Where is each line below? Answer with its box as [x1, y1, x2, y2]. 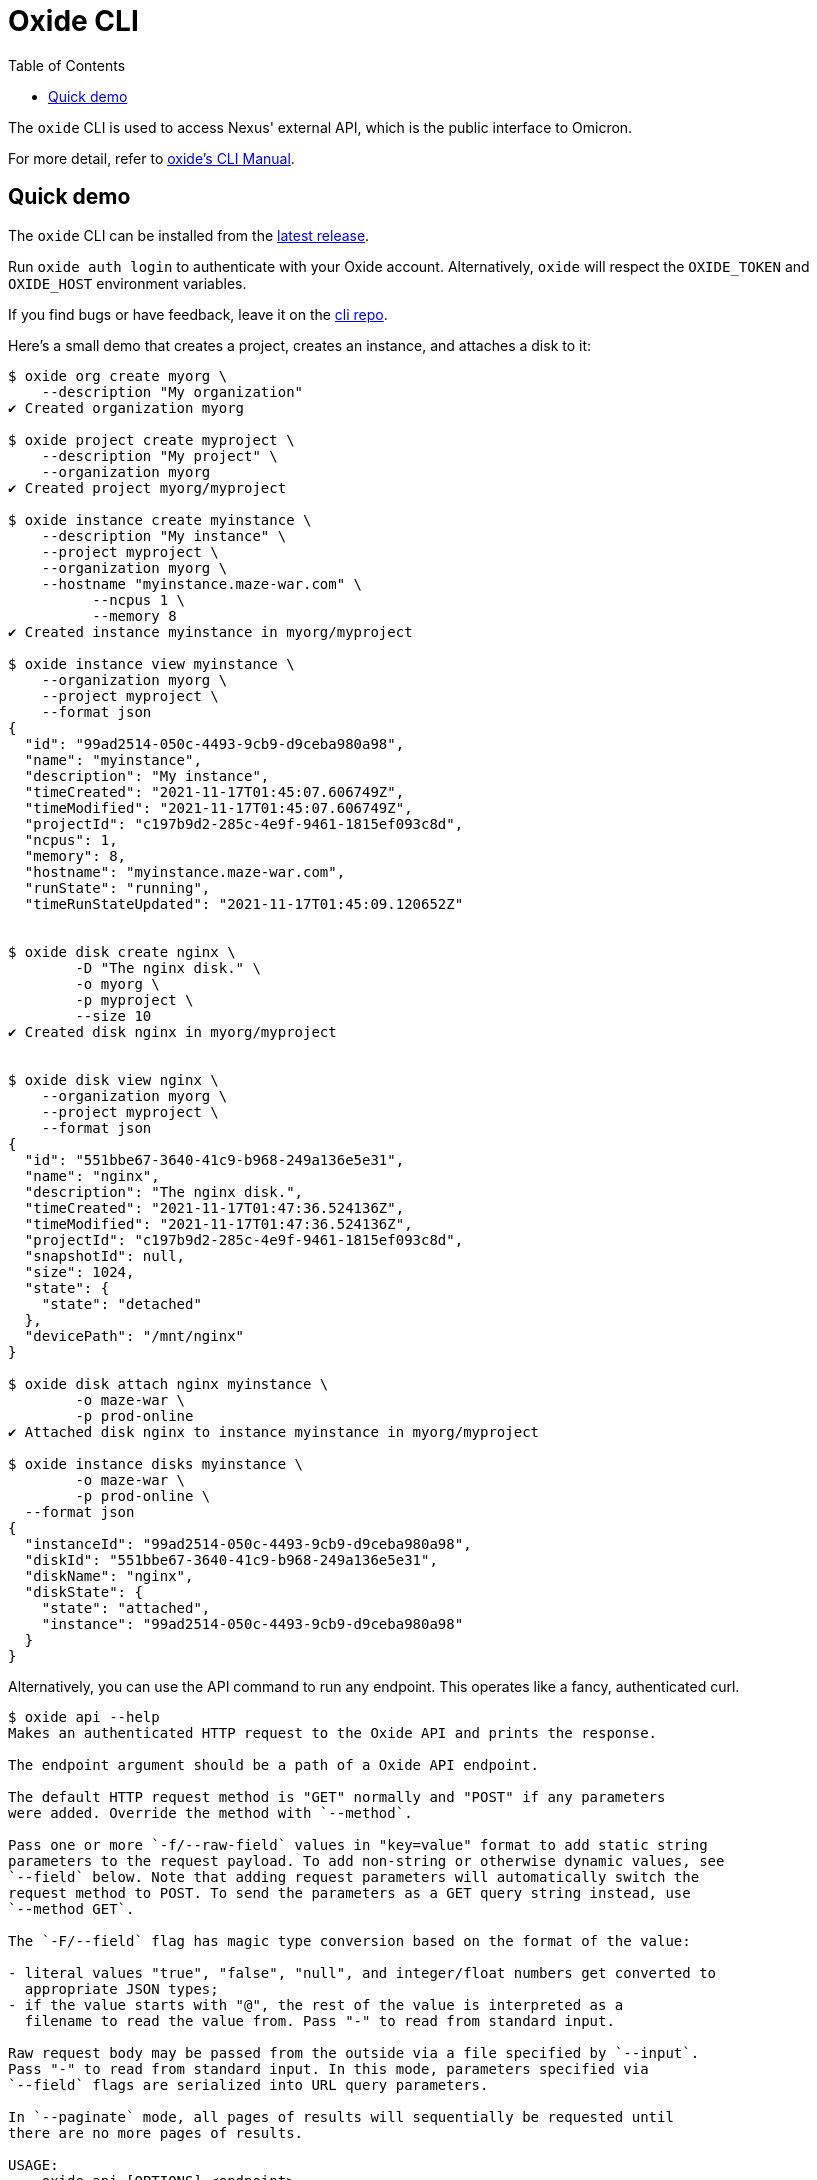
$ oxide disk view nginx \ [8, 1071, 219, 1088]
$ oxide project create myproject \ [8, 431, 295, 448]
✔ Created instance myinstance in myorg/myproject [8, 623, 413, 640]
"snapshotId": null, [24, 1247, 186, 1264]
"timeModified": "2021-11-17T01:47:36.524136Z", [24, 1215, 413, 1232]
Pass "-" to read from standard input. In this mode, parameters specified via [8, 2060, 649, 2077]
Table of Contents [8, 56, 126, 74]
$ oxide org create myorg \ [8, 367, 228, 384]
